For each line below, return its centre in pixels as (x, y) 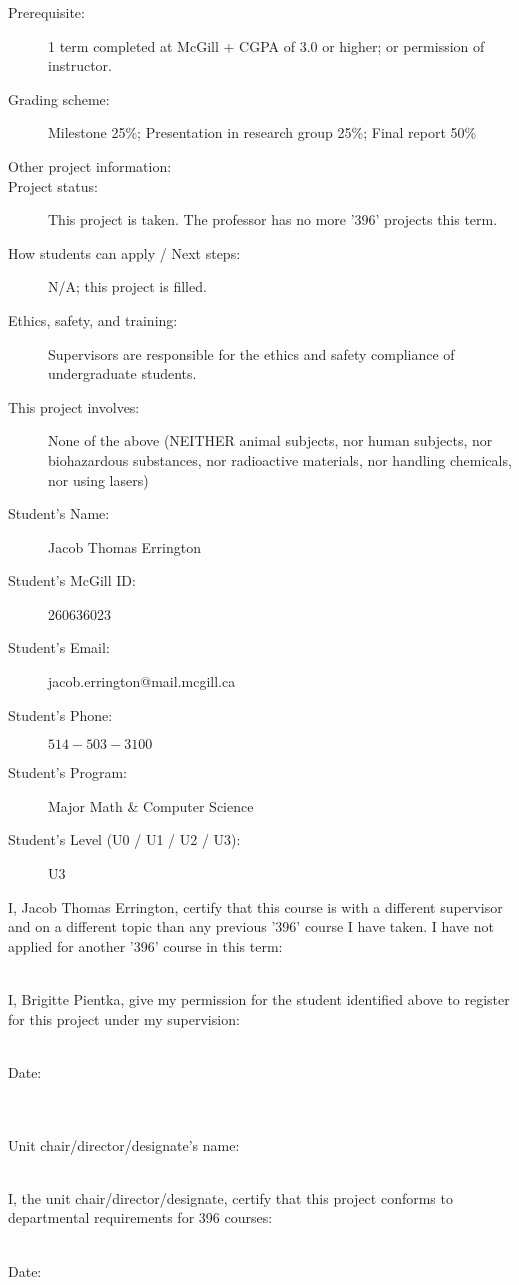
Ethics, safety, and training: (93, 319)
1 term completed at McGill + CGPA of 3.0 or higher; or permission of (266, 45)
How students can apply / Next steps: (124, 252)
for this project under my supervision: (124, 1018)
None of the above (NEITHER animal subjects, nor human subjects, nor (270, 440)
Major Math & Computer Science (151, 805)
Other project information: (90, 165)
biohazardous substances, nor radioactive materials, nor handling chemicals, (280, 459)
